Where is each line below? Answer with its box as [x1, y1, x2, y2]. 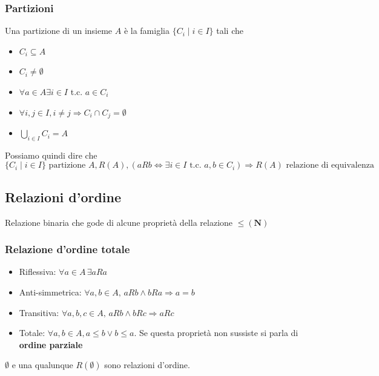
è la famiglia [124, 24, 170, 37]
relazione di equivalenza [286, 161, 374, 170]
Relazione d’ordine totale [5, 242, 130, 257]
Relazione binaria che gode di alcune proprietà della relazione [5, 216, 233, 228]
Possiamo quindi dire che [5, 148, 97, 161]
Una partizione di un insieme [5, 24, 113, 37]
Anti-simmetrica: [19, 286, 82, 298]
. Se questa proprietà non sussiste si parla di [134, 326, 298, 339]
